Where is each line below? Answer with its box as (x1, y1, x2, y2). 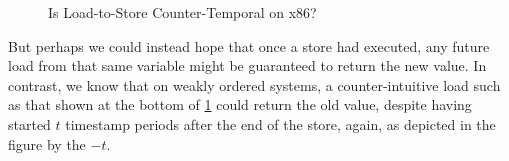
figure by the (8, 133, 86, 154)
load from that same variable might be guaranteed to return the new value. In (8, 55, 487, 76)
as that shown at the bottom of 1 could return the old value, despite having (8, 94, 472, 115)
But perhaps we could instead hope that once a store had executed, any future (8, 35, 490, 56)
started (8, 113, 51, 134)
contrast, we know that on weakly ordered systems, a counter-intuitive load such (8, 74, 501, 95)
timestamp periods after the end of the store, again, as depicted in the (65, 113, 496, 134)
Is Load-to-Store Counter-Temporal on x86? (48, 2, 317, 22)
